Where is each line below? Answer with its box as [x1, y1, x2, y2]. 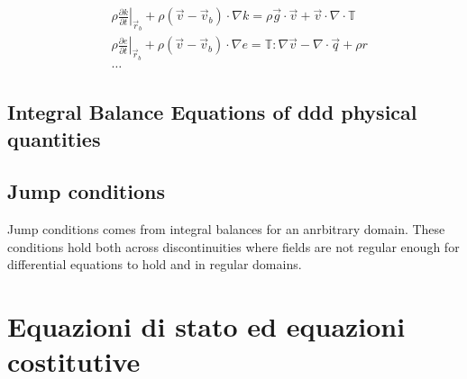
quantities [7, 124, 101, 152]
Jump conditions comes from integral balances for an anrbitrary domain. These [7, 220, 445, 239]
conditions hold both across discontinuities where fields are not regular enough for [7, 237, 460, 256]
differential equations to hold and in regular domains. [7, 255, 302, 274]
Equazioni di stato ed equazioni [7, 308, 406, 345]
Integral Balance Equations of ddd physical [7, 98, 417, 126]
